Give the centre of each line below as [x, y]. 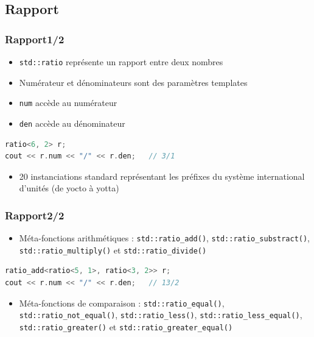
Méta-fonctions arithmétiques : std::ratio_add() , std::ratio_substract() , [165, 238]
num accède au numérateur [68, 103]
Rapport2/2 [35, 215]
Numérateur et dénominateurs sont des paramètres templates [133, 82]
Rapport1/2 [35, 39]
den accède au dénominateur [72, 123]
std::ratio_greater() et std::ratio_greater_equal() [126, 326]
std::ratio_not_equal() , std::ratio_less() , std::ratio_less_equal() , [161, 315]
